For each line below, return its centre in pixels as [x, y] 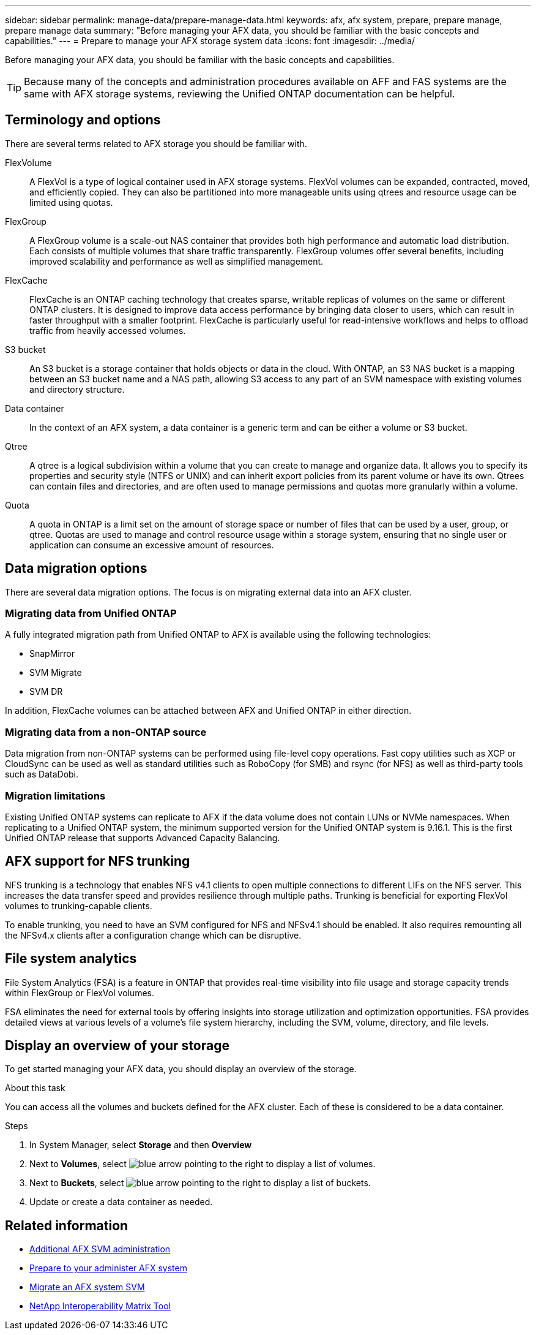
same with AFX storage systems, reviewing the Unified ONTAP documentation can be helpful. [240, 94]
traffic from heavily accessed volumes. [108, 330]
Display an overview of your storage [117, 1046]
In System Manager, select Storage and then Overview [141, 1145]
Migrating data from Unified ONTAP [91, 614]
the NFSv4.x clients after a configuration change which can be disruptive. [153, 935]
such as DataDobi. [42, 774]
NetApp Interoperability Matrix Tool [100, 1306]
